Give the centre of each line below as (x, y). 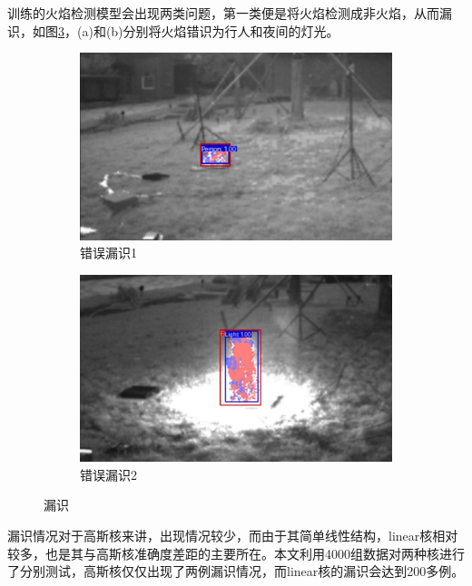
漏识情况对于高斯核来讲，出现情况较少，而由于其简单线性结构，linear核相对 (233, 535)
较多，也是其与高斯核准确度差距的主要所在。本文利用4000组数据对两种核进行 (236, 553)
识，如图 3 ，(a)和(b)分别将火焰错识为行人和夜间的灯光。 (173, 30)
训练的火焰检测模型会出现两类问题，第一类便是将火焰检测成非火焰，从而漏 (230, 13)
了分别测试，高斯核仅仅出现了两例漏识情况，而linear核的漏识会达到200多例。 (236, 571)
